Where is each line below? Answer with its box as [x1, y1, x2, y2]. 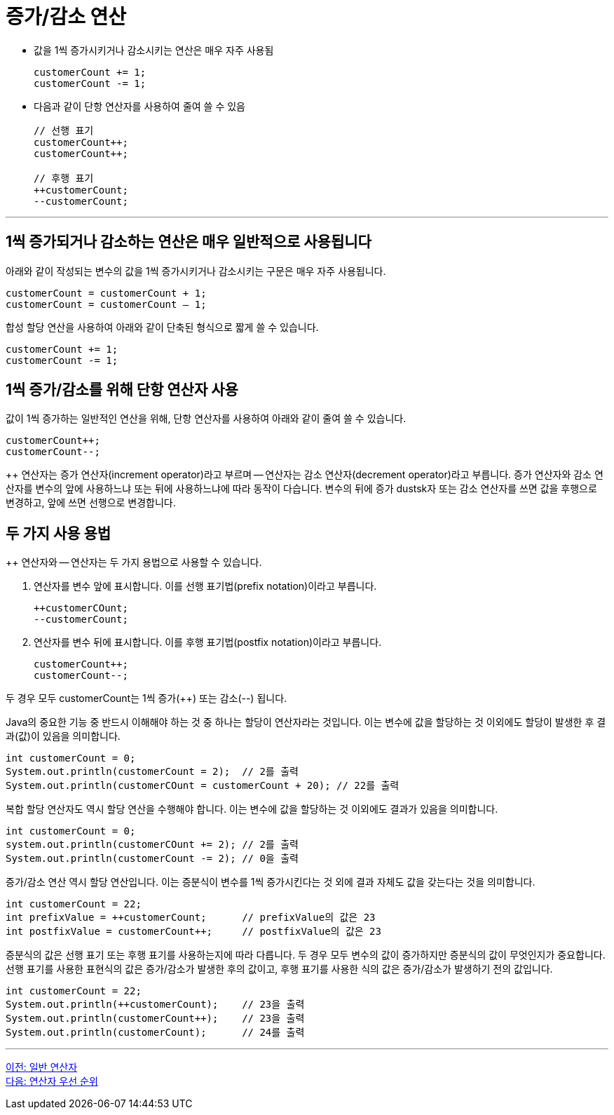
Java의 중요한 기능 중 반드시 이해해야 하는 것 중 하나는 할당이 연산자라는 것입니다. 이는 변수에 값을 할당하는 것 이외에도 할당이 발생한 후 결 [6, 716, 606, 729]
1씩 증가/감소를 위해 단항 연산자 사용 [6, 381, 238, 399]
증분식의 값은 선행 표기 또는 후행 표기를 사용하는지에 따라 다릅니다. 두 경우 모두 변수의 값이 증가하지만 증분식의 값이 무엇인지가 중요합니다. [6, 949, 606, 961]
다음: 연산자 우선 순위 [6, 1075, 98, 1088]
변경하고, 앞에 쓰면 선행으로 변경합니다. [6, 496, 176, 509]
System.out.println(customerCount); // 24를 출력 [6, 1027, 305, 1039]
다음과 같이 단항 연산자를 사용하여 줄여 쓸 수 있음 [34, 100, 245, 112]
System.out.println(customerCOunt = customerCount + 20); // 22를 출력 [6, 780, 400, 792]
